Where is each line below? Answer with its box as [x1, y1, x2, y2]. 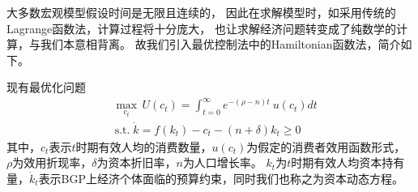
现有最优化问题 [6, 79, 86, 96]
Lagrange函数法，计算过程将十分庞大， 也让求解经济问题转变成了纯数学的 [6, 19, 396, 36]
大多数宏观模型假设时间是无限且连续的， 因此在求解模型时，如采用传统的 [6, 4, 396, 20]
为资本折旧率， [96, 154, 177, 171]
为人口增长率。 [182, 154, 262, 171]
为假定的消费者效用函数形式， [246, 138, 406, 155]
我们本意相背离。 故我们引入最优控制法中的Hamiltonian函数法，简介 [40, 36, 401, 53]
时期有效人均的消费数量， [75, 138, 212, 155]
